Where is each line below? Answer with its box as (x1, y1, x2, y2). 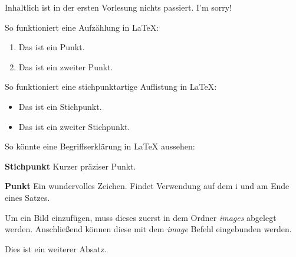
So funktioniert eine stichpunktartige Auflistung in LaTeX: (5, 80, 217, 93)
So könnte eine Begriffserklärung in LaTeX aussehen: (5, 140, 195, 152)
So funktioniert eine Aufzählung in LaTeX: (5, 21, 159, 33)
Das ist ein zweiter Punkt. (18, 60, 113, 73)
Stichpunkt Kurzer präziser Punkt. (5, 160, 136, 172)
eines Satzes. (5, 191, 50, 203)
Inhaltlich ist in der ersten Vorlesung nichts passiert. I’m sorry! (5, 1, 232, 13)
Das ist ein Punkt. (18, 41, 85, 53)
